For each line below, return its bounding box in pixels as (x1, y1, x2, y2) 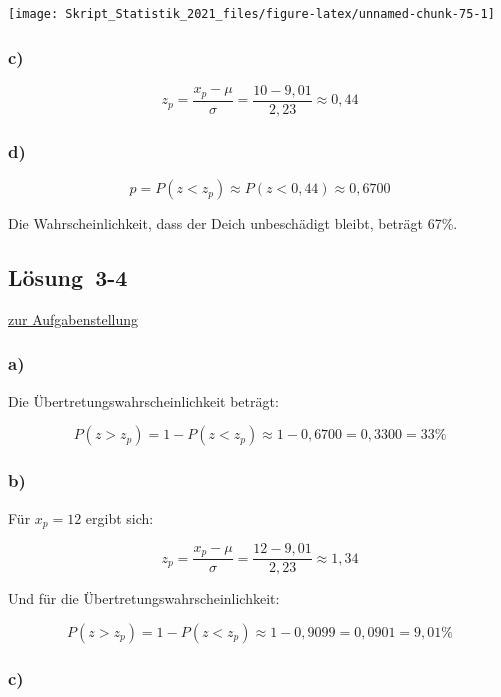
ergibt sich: (85, 507, 154, 528)
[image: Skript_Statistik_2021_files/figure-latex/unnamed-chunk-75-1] (8, 7, 495, 21)
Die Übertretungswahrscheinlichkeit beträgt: (8, 390, 279, 411)
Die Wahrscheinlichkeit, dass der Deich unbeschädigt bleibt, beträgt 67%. (8, 213, 458, 234)
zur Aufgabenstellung (8, 308, 139, 329)
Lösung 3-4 (8, 262, 128, 293)
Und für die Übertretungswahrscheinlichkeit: (8, 588, 280, 609)
